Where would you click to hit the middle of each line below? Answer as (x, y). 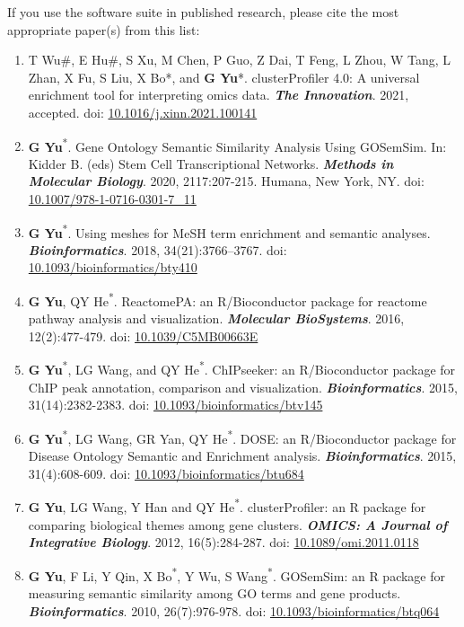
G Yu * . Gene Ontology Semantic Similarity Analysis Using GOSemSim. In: (237, 145)
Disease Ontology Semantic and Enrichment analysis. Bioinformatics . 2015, (242, 456)
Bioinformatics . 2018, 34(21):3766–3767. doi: (158, 249)
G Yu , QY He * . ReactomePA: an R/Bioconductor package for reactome (228, 300)
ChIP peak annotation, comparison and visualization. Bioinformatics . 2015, (243, 387)
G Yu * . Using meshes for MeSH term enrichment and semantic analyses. (229, 231)
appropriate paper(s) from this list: (104, 29)
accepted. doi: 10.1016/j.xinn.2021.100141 (143, 112)
